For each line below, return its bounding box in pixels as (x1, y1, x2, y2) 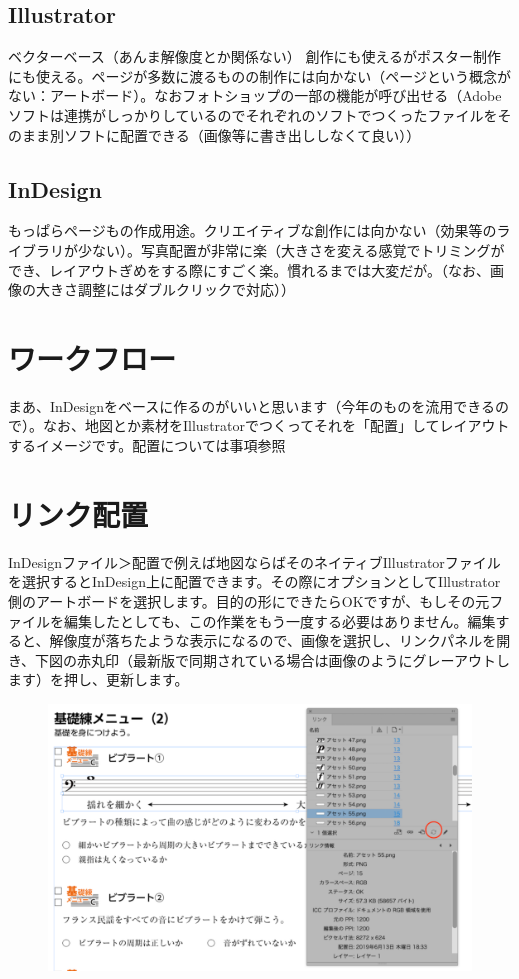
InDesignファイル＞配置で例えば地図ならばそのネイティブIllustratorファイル (8, 551, 501, 572)
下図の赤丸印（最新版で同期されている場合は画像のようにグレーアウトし (35, 649, 511, 670)
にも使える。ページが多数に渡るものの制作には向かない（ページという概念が (8, 65, 512, 86)
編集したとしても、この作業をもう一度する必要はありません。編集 (63, 610, 496, 631)
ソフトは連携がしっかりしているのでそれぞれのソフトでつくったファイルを (8, 104, 498, 125)
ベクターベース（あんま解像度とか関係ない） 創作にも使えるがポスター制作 (8, 46, 501, 67)
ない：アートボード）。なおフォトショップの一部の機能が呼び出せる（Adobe (8, 85, 502, 106)
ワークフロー (8, 337, 177, 378)
